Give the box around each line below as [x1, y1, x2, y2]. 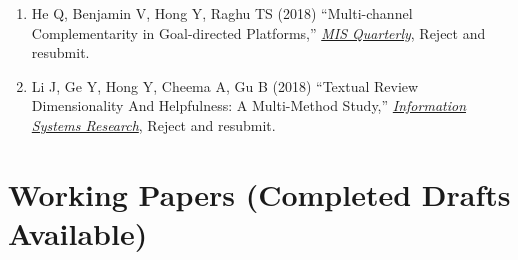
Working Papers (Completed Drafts [8, 173, 511, 214]
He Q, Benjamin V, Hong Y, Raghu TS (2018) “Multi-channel [31, 3, 413, 23]
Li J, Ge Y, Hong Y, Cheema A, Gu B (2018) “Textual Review [31, 75, 419, 96]
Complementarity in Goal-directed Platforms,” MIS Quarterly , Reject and [31, 22, 486, 43]
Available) [8, 212, 148, 253]
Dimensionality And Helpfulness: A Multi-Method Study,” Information [31, 95, 467, 116]
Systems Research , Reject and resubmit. [31, 114, 276, 135]
